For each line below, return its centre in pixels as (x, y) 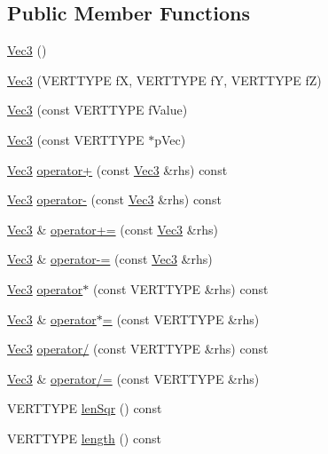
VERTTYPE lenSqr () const (85, 408)
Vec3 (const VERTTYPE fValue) (98, 110)
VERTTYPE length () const (84, 438)
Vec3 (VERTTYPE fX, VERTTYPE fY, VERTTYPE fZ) (164, 80)
